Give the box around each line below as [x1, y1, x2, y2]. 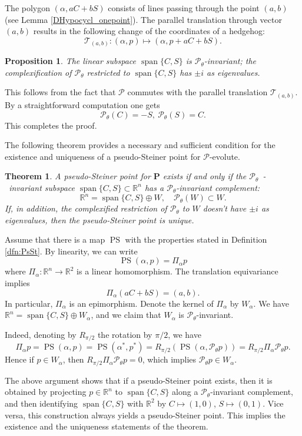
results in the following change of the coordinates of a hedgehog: [33, 25, 265, 37]
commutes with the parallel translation [127, 86, 268, 98]
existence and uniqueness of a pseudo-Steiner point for [5, 150, 201, 162]
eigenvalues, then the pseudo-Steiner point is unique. [5, 213, 194, 226]
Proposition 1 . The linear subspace [5, 55, 137, 67]
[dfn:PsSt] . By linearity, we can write [5, 244, 138, 257]
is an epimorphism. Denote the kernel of [69, 297, 214, 309]
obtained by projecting [5, 385, 87, 398]
